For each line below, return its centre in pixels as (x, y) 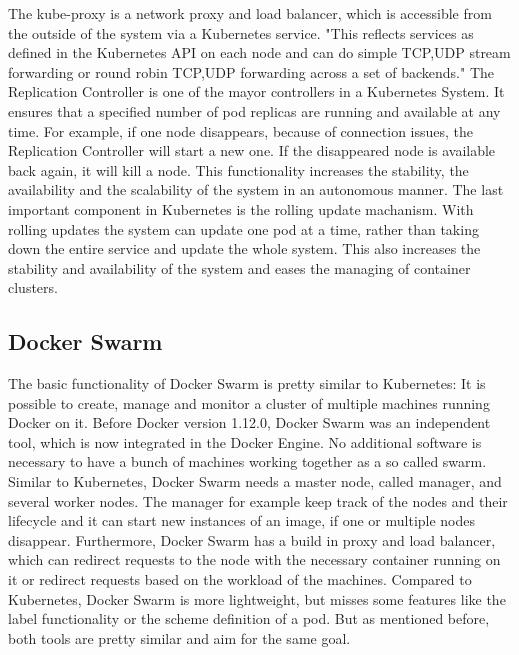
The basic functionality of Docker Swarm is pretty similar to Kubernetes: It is (247, 383)
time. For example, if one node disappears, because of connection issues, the (241, 130)
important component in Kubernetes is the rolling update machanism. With (241, 208)
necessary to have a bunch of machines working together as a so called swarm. (247, 461)
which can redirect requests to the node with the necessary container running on (254, 559)
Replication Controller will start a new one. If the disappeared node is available (252, 150)
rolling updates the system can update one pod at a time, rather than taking (243, 228)
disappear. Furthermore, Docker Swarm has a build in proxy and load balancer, (252, 539)
